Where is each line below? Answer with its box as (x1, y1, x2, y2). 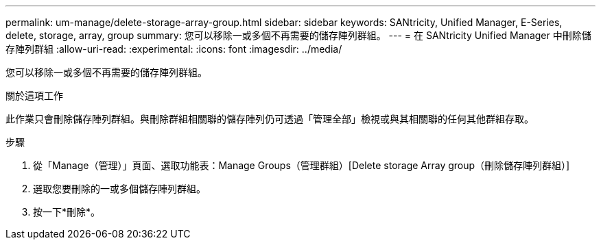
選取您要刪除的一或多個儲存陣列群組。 (33, 183, 206, 194)
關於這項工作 (5, 90, 63, 101)
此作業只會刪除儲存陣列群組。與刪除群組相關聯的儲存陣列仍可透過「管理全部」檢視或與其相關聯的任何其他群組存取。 (5, 113, 534, 125)
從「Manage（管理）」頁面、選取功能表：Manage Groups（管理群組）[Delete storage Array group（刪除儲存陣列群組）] (33, 159, 570, 171)
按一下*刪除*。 (33, 206, 101, 218)
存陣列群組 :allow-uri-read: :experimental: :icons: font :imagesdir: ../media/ (5, 43, 342, 55)
